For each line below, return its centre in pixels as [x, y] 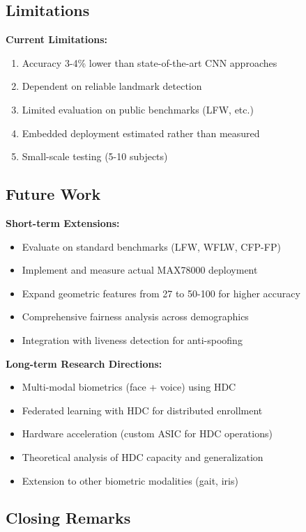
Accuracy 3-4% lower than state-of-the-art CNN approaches [150, 62]
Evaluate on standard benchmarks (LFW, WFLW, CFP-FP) [151, 246]
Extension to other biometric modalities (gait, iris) [130, 480]
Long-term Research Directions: [84, 363]
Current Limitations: [57, 39]
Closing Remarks [68, 518]
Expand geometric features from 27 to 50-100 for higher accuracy [161, 293]
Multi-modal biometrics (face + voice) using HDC [129, 387]
